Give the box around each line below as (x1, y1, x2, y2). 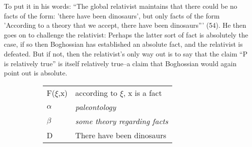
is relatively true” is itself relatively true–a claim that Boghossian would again (4, 58, 237, 68)
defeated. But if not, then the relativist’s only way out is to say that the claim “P (4, 48, 248, 58)
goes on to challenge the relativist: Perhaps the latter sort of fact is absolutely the (4, 29, 249, 39)
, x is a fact (123, 87, 162, 98)
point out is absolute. (4, 68, 68, 78)
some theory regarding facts (75, 115, 168, 127)
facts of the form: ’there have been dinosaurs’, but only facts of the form (4, 10, 220, 20)
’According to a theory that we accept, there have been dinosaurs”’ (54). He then (4, 20, 247, 30)
